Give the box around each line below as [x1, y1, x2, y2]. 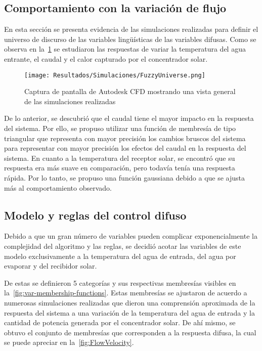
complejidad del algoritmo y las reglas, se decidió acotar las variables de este [4, 240, 241, 251]
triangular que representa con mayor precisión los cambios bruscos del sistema [4, 133, 246, 143]
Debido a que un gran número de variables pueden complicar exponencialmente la [4, 231, 257, 241]
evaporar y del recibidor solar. [4, 260, 97, 271]
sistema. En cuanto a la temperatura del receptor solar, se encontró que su [4, 152, 235, 163]
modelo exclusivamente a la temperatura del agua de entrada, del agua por [4, 250, 236, 261]
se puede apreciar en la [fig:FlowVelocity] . [4, 337, 134, 347]
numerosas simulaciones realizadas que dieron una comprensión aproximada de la [4, 297, 255, 308]
